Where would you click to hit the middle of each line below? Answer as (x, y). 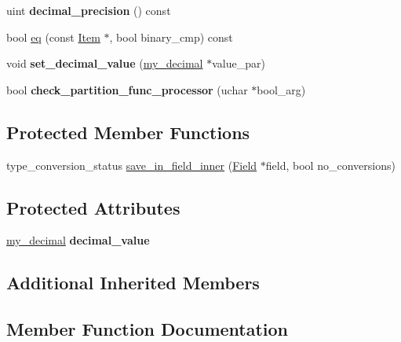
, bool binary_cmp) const (171, 37)
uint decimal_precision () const (89, 10)
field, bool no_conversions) (330, 165)
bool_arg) (281, 89)
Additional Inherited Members (133, 283)
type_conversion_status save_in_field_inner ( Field (132, 165)
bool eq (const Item (53, 37)
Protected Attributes (93, 207)
